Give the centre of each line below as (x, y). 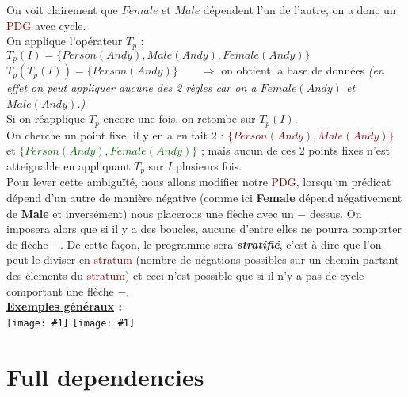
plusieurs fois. (209, 165)
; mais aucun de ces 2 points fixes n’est (295, 150)
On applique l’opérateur (65, 41)
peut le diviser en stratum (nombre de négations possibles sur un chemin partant (203, 260)
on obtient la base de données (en (303, 70)
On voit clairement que (62, 10)
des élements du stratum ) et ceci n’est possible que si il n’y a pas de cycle (185, 275)
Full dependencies (105, 376)
